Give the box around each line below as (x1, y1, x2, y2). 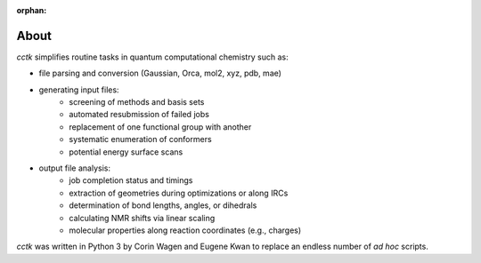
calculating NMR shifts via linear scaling (69, 212, 216, 223)
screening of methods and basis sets (69, 97, 205, 108)
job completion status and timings (69, 175, 193, 186)
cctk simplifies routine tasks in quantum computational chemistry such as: (16, 52, 289, 62)
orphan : (16, 5, 47, 15)
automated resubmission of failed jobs (69, 109, 209, 120)
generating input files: (38, 84, 119, 95)
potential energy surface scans (69, 147, 183, 157)
